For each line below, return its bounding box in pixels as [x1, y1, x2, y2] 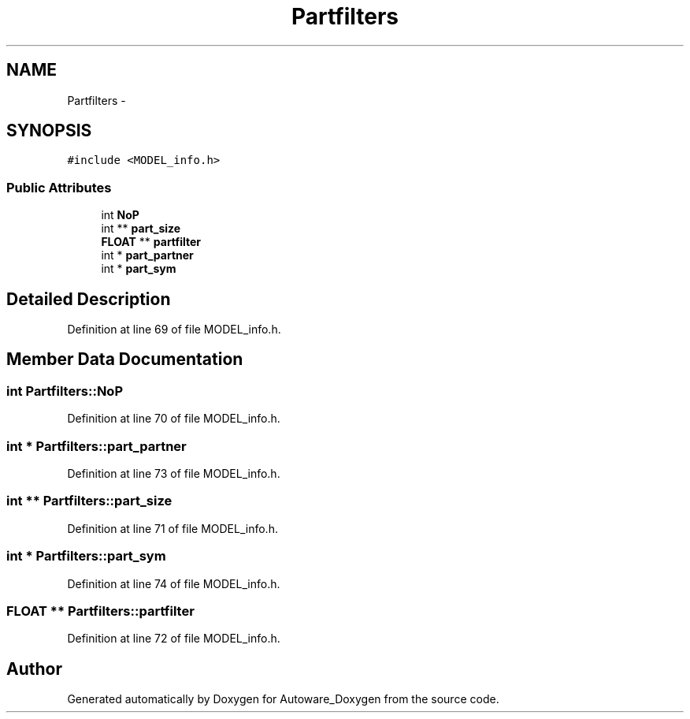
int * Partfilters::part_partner [6, 438, 187, 454]
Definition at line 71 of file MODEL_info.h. [67, 521, 278, 535]
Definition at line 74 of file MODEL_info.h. [67, 576, 280, 590]
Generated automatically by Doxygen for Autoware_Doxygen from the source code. [67, 692, 499, 706]
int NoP [101, 208, 139, 222]
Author [6, 658, 62, 679]
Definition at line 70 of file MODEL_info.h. [67, 412, 280, 426]
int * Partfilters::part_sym [6, 548, 166, 564]
